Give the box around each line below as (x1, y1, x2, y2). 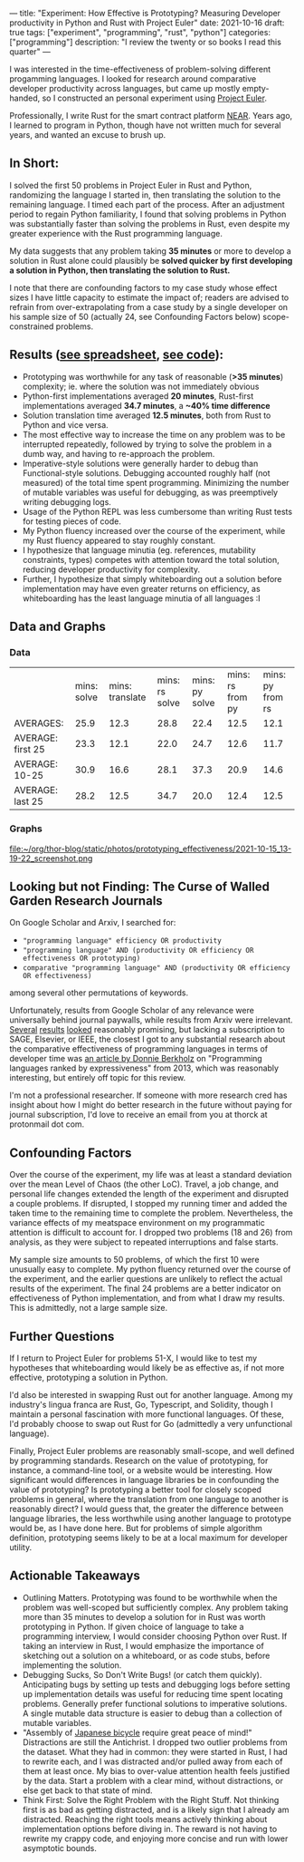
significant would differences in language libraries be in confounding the (9, 1475, 280, 1486)
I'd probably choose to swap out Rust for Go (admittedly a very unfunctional (9, 1419, 292, 1430)
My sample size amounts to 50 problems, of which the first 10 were (9, 1255, 260, 1266)
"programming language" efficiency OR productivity (22, 936, 222, 946)
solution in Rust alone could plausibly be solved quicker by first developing (9, 255, 293, 266)
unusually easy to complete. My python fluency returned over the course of (9, 1264, 291, 1275)
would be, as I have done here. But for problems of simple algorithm (9, 1523, 262, 1534)
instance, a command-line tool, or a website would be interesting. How (9, 1465, 273, 1476)
